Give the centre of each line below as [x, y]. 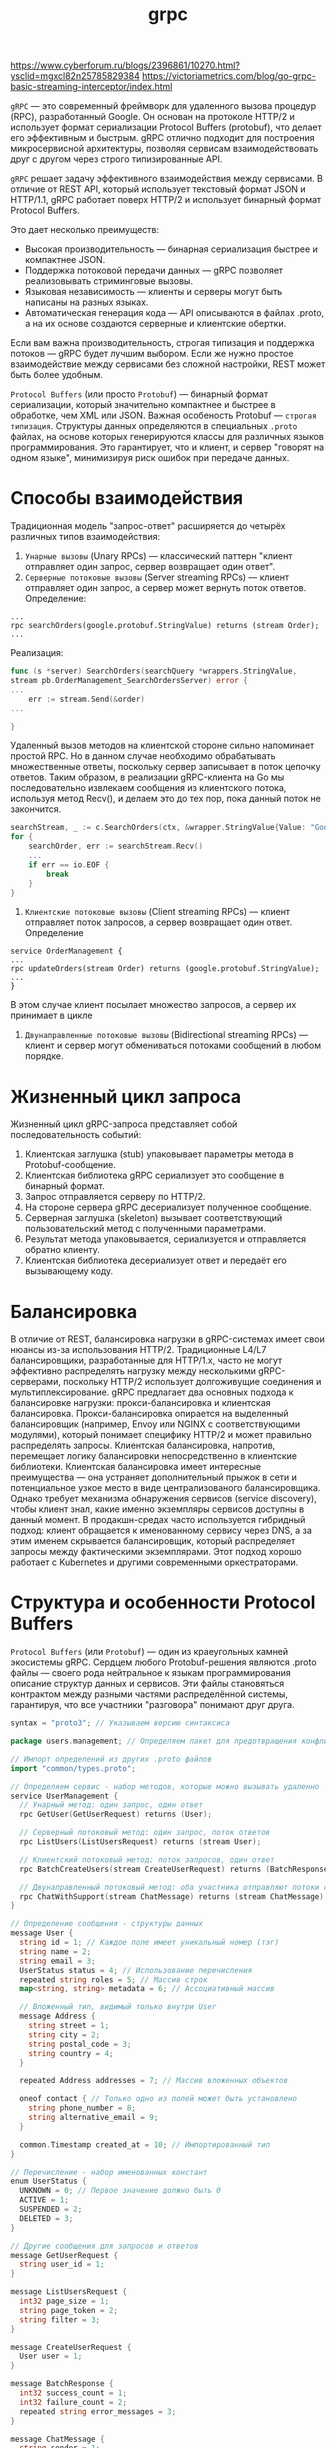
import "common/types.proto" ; [73, 1768]
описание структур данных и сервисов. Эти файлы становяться [147, 1684]
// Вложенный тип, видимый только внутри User [118, 2007]
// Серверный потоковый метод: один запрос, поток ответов [145, 1833]
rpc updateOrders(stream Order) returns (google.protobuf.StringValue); [165, 969]
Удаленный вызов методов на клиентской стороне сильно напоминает [162, 745]
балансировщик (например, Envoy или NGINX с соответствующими [155, 1424]
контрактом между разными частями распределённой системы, [149, 1694]
